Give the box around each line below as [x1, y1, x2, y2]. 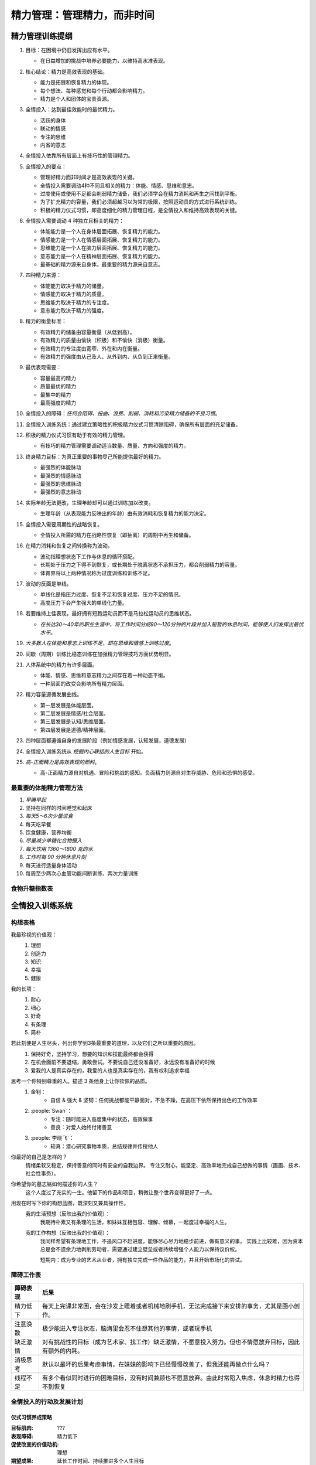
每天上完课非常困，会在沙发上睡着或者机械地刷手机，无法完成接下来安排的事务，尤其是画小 [42, 1302, 294, 1310]
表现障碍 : [11, 1433, 33, 1440]
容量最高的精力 [40, 374, 76, 381]
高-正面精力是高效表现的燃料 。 [25, 758, 100, 765]
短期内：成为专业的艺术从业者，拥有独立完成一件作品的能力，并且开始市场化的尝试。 [40, 1256, 245, 1263]
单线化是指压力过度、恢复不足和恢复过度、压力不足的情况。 [40, 591, 184, 598]
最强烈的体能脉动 [40, 464, 81, 471]
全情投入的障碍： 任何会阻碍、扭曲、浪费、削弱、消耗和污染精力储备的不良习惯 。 [25, 410, 221, 417]
